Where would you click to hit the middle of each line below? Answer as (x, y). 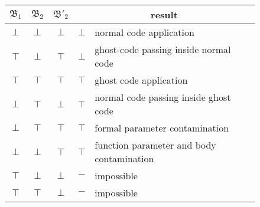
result (164, 14)
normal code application (144, 32)
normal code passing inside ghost (163, 97)
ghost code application (141, 80)
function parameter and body (155, 145)
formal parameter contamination (162, 128)
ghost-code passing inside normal (163, 49)
